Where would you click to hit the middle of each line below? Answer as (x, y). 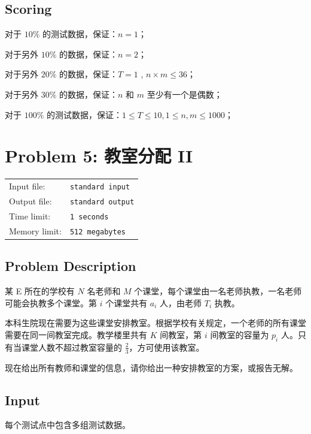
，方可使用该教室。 (167, 347)
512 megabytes (98, 232)
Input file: (27, 186)
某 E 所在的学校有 (40, 291)
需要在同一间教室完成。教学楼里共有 (76, 334)
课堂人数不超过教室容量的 (71, 347)
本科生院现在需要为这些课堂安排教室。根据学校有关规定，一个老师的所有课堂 (155, 323)
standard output (102, 202)
